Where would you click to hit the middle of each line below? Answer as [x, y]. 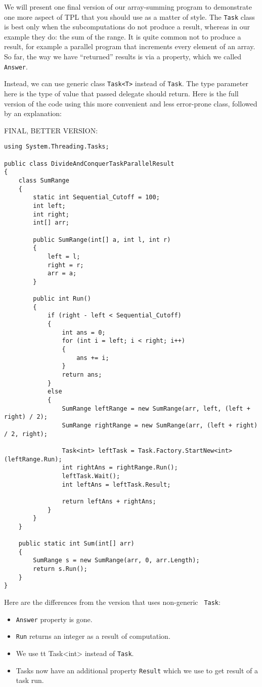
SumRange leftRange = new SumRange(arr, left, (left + [156, 408]
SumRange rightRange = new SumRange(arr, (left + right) [160, 425]
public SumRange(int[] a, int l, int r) [102, 240]
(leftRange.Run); [33, 459]
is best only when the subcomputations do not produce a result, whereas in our [127, 27]
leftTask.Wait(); [91, 476]
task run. [30, 680]
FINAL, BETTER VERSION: [51, 130]
